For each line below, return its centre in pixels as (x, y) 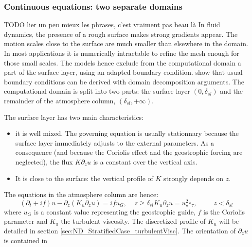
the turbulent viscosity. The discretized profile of (133, 221)
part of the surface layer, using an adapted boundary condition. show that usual (123, 72)
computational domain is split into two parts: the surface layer (97, 91)
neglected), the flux (44, 161)
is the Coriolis (224, 211)
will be (229, 221)
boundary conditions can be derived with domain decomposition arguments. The (124, 81)
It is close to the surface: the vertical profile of (84, 178)
